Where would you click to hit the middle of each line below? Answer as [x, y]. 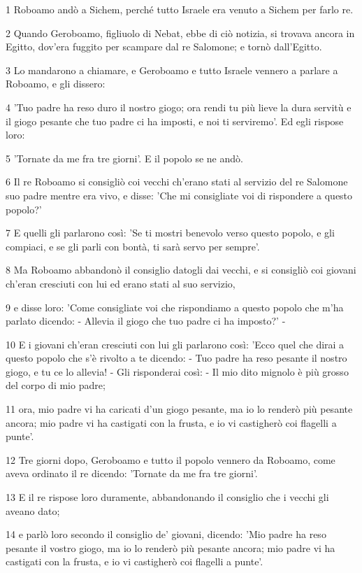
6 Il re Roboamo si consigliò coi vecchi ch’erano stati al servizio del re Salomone [177, 182]
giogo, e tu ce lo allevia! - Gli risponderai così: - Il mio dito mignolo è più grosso [177, 371]
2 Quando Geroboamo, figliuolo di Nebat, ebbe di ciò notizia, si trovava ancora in [180, 33]
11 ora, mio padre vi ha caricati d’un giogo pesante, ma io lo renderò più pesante [179, 409]
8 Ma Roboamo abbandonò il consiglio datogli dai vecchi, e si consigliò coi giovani [181, 270]
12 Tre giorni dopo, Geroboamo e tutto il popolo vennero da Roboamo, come [171, 459]
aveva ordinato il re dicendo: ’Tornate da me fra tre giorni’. [132, 473]
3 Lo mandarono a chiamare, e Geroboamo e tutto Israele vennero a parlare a [172, 70]
